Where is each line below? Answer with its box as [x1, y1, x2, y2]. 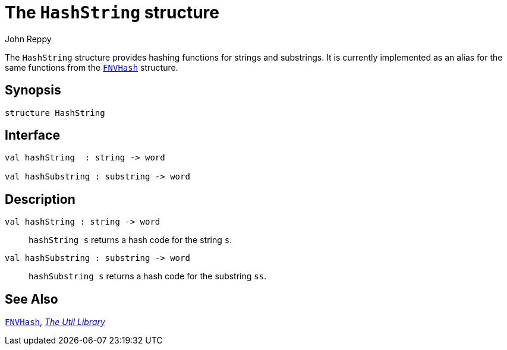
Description [5, 191, 75, 207]
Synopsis [5, 83, 61, 98]
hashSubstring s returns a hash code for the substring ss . [29, 271, 267, 282]
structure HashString [5, 108, 105, 118]
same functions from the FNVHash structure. [5, 62, 178, 72]
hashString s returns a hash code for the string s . [29, 235, 232, 245]
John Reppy [5, 33, 52, 44]
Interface [5, 128, 60, 143]
